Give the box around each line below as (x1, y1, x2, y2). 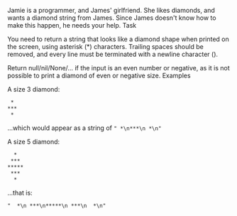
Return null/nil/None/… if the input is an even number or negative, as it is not (7, 64, 231, 72)
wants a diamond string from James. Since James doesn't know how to (7, 13, 216, 22)
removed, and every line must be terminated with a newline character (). (7, 50, 219, 58)
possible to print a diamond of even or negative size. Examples (7, 71, 191, 80)
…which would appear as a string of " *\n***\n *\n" (7, 124, 162, 132)
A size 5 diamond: (7, 138, 60, 146)
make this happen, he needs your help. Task (7, 21, 137, 29)
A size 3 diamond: (7, 85, 60, 93)
